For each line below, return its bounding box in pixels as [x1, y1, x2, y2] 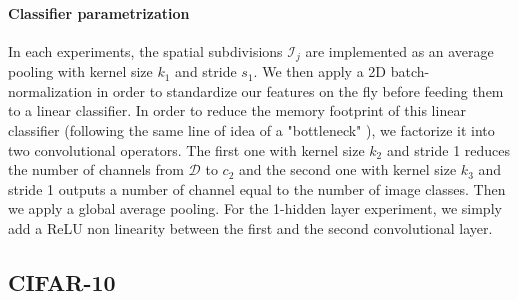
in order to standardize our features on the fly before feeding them [96, 80, 504, 101]
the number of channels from [8, 159, 184, 180]
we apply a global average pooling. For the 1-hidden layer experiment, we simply [8, 198, 502, 219]
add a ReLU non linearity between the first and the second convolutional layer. [8, 218, 493, 238]
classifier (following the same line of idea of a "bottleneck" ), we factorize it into [8, 120, 495, 141]
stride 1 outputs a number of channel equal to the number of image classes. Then [8, 178, 506, 199]
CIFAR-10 [8, 266, 116, 297]
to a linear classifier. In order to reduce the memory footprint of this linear [8, 100, 466, 121]
